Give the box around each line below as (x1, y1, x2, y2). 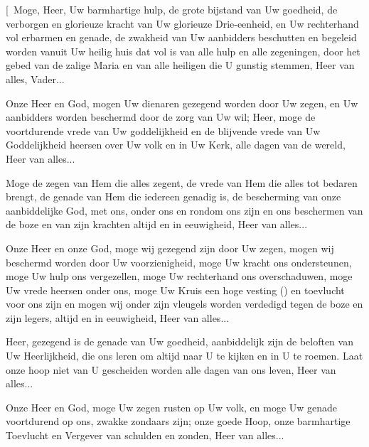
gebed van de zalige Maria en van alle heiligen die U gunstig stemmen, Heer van (6, 58, 355, 72)
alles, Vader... (6, 71, 65, 86)
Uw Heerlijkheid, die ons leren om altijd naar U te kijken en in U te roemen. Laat (6, 348, 363, 363)
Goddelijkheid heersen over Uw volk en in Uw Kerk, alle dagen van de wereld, (6, 137, 346, 152)
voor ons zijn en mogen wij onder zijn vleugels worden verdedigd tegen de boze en (6, 296, 363, 311)
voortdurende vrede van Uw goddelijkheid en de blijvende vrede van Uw (6, 123, 321, 138)
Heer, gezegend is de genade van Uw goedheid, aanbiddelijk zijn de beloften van (6, 334, 353, 349)
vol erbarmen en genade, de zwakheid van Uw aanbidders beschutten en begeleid (6, 30, 357, 45)
